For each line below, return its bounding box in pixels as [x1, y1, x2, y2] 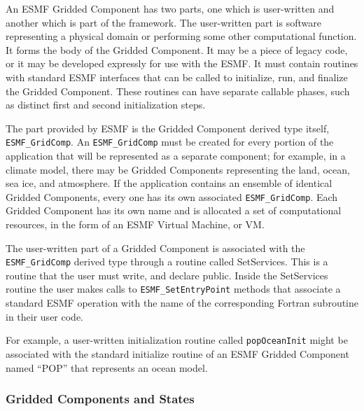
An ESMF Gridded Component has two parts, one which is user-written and [6, 1, 335, 15]
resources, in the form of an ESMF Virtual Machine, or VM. [6, 217, 265, 232]
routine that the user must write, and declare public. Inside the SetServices [6, 267, 328, 282]
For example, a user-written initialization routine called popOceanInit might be [6, 333, 348, 347]
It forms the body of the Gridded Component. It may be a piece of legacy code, [6, 42, 348, 57]
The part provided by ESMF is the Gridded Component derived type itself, [6, 120, 330, 135]
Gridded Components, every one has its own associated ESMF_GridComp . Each [6, 189, 338, 204]
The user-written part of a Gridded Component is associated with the [6, 240, 305, 255]
